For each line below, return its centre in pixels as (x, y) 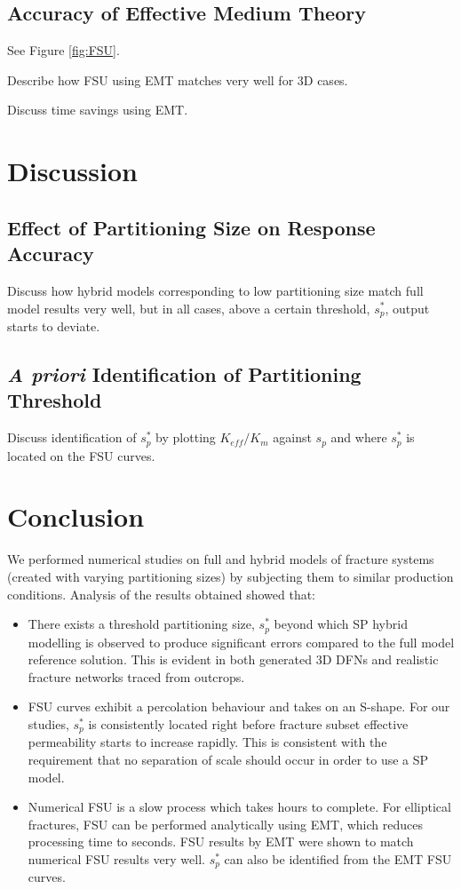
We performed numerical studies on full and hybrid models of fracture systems (221, 559)
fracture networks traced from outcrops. (136, 676)
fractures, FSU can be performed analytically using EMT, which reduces (225, 824)
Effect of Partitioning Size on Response (191, 227)
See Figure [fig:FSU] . (64, 50)
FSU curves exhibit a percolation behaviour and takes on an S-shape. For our (239, 706)
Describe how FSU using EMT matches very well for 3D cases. (178, 79)
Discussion (72, 171)
